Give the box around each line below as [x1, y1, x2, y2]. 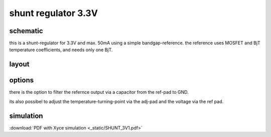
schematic [9, 27, 43, 35]
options [9, 76, 34, 85]
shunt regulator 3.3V [9, 8, 98, 19]
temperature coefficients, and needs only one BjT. [9, 47, 113, 53]
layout [9, 60, 30, 69]
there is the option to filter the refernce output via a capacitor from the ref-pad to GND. [9, 89, 189, 95]
